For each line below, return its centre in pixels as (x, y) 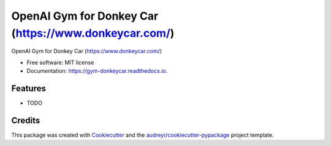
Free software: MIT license (60, 62)
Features (29, 88)
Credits (26, 120)
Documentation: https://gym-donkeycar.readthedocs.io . (97, 71)
